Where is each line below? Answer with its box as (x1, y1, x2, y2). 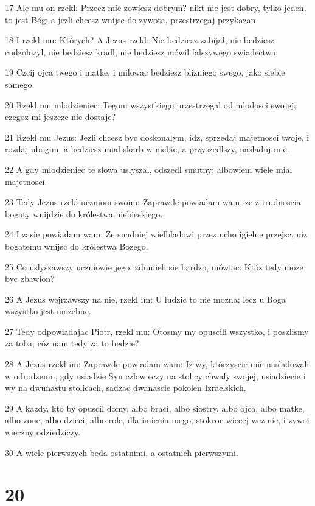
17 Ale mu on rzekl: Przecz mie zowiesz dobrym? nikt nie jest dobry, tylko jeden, (5, 1, 306, 13)
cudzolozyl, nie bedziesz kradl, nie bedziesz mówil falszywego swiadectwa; (5, 45, 279, 58)
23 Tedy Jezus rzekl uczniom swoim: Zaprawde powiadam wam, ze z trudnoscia (5, 195, 301, 208)
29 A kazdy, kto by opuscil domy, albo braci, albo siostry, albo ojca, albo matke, (5, 401, 305, 414)
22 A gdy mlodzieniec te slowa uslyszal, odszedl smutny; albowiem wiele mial (5, 163, 292, 175)
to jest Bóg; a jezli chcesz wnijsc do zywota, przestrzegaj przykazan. (5, 13, 258, 26)
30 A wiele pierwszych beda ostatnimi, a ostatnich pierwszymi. (5, 446, 238, 459)
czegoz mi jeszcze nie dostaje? (5, 110, 116, 123)
